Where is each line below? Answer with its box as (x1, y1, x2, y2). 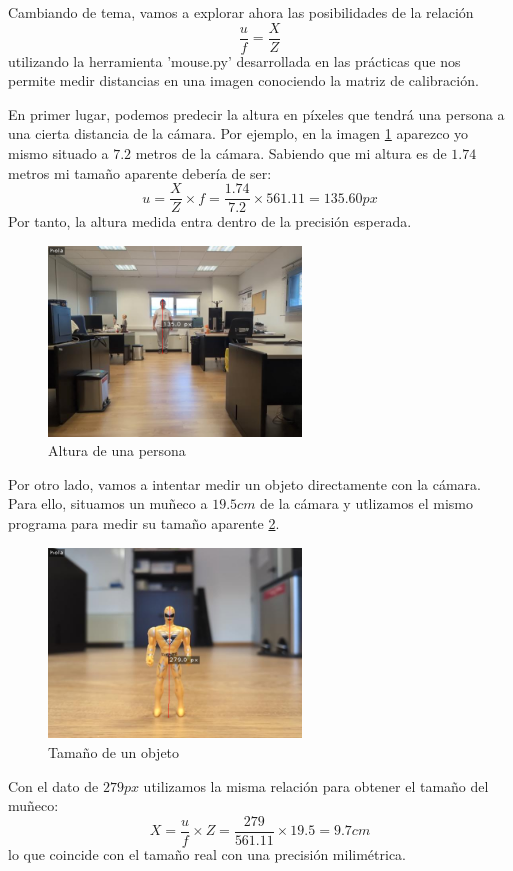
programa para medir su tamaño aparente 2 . (8, 513, 280, 534)
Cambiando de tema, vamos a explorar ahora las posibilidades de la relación (8, 2, 474, 22)
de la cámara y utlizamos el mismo (260, 493, 473, 514)
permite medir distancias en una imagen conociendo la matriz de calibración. (8, 70, 479, 91)
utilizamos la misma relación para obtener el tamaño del (143, 775, 489, 796)
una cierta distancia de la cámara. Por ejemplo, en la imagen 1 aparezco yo (8, 123, 469, 144)
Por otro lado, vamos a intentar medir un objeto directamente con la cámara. (8, 473, 481, 494)
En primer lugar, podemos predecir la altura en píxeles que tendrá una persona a (8, 103, 505, 124)
